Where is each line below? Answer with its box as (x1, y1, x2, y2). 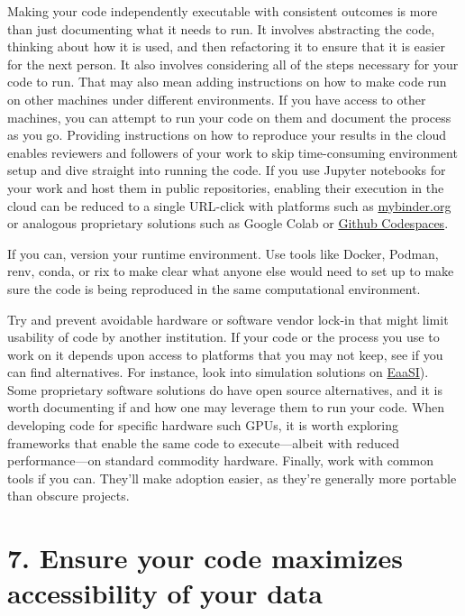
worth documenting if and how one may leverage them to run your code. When (7, 398, 445, 417)
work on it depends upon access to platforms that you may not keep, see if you (7, 345, 443, 363)
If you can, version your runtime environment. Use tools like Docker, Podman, (7, 244, 439, 262)
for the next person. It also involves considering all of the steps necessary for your (7, 54, 459, 73)
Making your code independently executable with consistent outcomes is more (7, 2, 438, 20)
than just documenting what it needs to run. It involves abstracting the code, (7, 19, 435, 38)
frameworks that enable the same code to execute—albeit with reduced (7, 433, 400, 452)
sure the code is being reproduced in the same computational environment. (7, 279, 421, 298)
